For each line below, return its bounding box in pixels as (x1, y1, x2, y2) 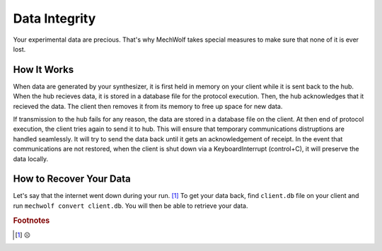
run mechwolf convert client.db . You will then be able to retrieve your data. (13, 202, 248, 210)
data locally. (13, 154, 49, 163)
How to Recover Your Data (13, 173, 131, 185)
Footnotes (13, 216, 50, 226)
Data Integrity (13, 11, 96, 26)
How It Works (13, 64, 74, 76)
